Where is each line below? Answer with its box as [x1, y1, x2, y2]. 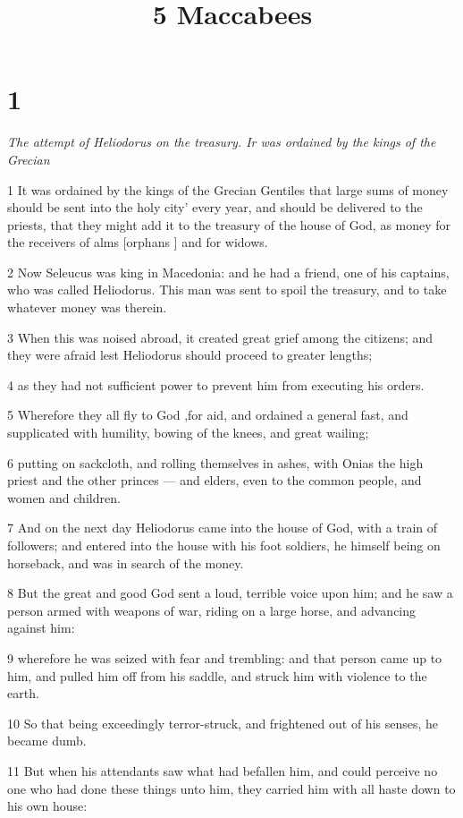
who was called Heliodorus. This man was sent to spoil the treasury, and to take [7, 280, 447, 299]
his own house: [7, 797, 88, 815]
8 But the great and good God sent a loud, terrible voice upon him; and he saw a [7, 584, 453, 602]
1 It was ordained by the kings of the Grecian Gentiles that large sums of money [7, 180, 449, 199]
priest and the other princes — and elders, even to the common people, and [7, 471, 422, 490]
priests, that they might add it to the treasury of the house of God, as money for [7, 215, 451, 234]
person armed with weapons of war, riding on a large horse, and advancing [7, 601, 417, 619]
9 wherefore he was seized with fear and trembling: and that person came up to [7, 648, 442, 667]
